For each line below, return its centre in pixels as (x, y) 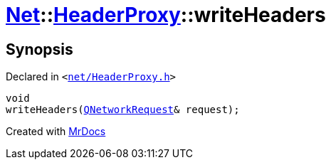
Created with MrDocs (56, 132)
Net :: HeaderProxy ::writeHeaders (166, 15)
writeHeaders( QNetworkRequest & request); (123, 110)
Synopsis (40, 49)
